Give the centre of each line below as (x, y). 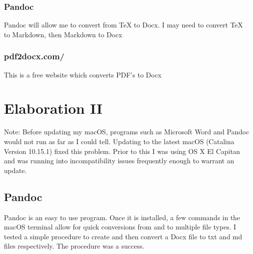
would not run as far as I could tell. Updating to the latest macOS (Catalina (119, 141)
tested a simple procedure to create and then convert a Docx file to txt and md (123, 236)
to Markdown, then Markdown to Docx (63, 34)
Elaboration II (53, 108)
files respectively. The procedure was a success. (74, 246)
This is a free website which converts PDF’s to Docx (83, 74)
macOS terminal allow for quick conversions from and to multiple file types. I (120, 227)
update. (15, 170)
